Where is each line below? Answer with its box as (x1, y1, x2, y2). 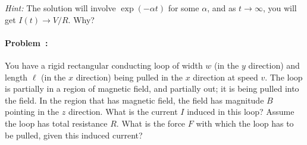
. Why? (68, 13, 95, 25)
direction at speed (193, 70, 258, 83)
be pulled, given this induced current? (5, 128, 143, 141)
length (5, 70, 28, 83)
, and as (207, 2, 236, 14)
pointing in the (5, 105, 59, 118)
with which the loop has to (196, 117, 294, 129)
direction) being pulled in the (76, 70, 183, 83)
